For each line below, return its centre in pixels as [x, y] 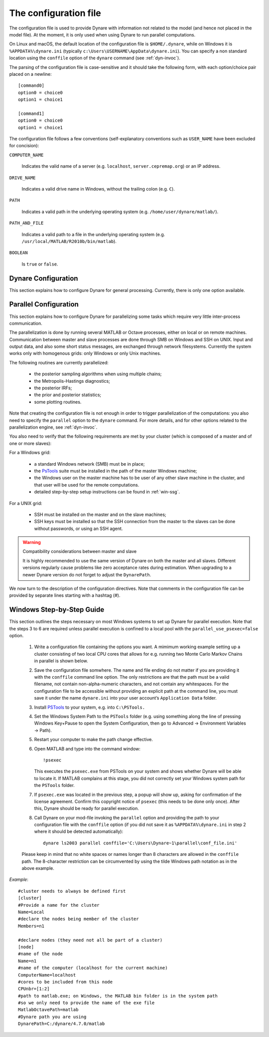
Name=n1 [27, 961]
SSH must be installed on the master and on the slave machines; [100, 515]
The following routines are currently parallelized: [59, 362]
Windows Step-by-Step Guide [57, 610]
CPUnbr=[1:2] [34, 989]
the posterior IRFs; [53, 388]
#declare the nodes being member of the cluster [78, 919]
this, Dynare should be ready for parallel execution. [87, 808]
